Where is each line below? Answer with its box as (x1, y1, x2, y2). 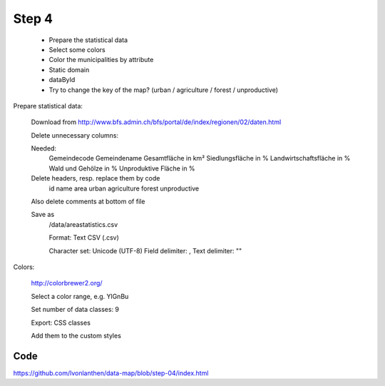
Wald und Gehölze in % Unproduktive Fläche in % (48, 164, 195, 173)
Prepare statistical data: (13, 101, 83, 110)
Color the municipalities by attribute (48, 56, 154, 64)
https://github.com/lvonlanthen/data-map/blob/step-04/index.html (13, 368, 209, 377)
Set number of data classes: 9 (31, 305, 120, 314)
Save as (31, 210, 55, 219)
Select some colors (48, 45, 106, 54)
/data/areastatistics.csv (48, 220, 118, 228)
